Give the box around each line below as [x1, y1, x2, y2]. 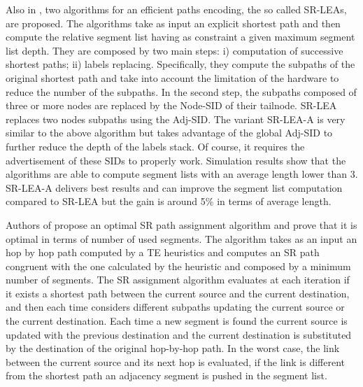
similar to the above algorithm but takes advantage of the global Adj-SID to [6, 125, 333, 140]
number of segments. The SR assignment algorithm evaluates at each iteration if [6, 272, 350, 287]
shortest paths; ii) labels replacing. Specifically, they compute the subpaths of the [6, 57, 355, 71]
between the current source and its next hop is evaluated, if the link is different [6, 354, 346, 369]
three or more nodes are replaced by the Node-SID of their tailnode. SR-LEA [6, 98, 337, 113]
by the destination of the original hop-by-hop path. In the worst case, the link [6, 341, 340, 356]
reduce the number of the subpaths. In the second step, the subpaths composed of [6, 84, 357, 99]
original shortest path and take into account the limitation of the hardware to [6, 70, 339, 85]
